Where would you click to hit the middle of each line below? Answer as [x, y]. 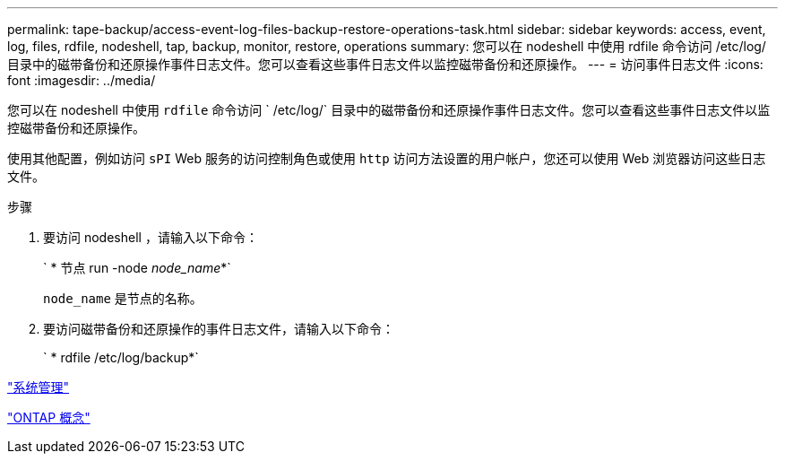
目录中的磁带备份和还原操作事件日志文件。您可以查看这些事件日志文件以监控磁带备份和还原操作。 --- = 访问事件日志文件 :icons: [385, 64]
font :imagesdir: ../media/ [82, 80]
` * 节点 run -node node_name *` [137, 268]
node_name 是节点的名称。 [123, 298]
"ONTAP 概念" [49, 418]
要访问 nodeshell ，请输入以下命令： [151, 237]
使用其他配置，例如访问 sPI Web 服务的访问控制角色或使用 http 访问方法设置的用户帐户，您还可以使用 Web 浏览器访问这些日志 [387, 158]
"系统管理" [39, 387]
